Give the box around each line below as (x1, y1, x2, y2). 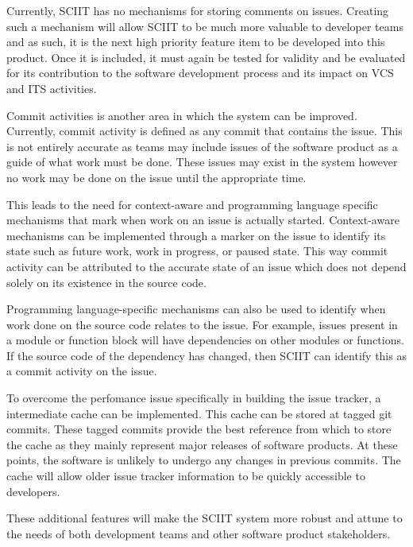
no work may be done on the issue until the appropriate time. (6, 169, 307, 185)
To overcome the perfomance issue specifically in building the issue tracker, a (6, 390, 381, 406)
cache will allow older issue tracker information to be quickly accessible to (6, 467, 365, 484)
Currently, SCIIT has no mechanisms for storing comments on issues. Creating (6, 2, 389, 18)
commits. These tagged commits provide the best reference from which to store (6, 421, 392, 437)
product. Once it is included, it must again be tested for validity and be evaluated (6, 48, 406, 65)
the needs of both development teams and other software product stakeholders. (6, 525, 391, 541)
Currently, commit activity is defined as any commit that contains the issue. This (6, 122, 403, 139)
